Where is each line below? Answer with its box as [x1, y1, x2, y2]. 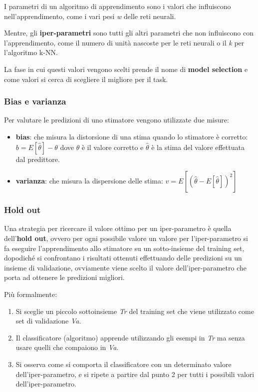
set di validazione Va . [15, 315, 81, 326]
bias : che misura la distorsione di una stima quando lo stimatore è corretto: [15, 131, 248, 141]
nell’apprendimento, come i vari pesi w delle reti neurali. [4, 10, 176, 21]
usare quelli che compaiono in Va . [15, 342, 119, 352]
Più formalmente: [4, 288, 57, 299]
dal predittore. [15, 153, 60, 164]
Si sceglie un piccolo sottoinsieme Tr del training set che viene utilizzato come [15, 305, 254, 316]
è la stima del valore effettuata [151, 141, 245, 152]
